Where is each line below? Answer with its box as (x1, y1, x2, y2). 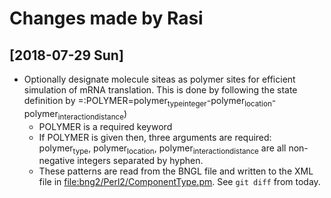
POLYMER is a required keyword (38, 120, 173, 132)
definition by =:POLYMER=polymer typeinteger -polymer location (23, 95, 272, 109)
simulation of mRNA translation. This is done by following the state (23, 84, 298, 96)
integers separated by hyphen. (77, 155, 204, 167)
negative (38, 155, 76, 167)
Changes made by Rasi (9, 7, 204, 30)
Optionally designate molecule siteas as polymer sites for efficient (23, 73, 296, 85)
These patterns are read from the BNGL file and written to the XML (38, 165, 314, 177)
